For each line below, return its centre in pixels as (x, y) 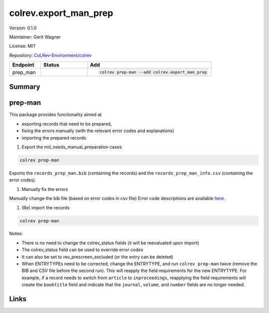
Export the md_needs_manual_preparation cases (72, 147)
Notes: (16, 234)
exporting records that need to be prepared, (67, 124)
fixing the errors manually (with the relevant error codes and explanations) (98, 131)
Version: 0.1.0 (23, 28)
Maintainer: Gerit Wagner (35, 37)
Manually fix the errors (45, 189)
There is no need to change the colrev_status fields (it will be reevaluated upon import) (110, 243)
